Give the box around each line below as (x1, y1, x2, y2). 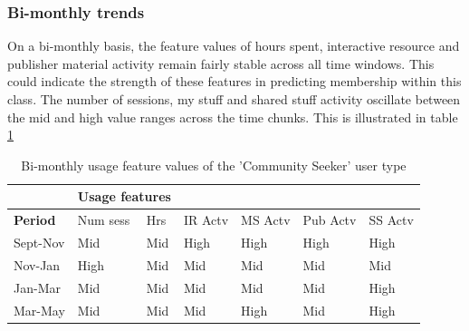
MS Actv (241, 210, 291, 229)
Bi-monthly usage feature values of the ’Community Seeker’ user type (21, 155, 407, 174)
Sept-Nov (14, 233, 65, 252)
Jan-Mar (14, 277, 61, 297)
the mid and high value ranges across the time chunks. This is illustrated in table (7, 107, 458, 126)
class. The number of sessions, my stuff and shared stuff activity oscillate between (7, 90, 461, 108)
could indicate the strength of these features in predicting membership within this (7, 72, 462, 91)
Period (14, 210, 56, 229)
